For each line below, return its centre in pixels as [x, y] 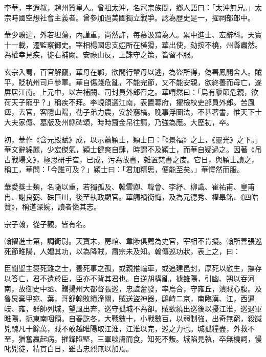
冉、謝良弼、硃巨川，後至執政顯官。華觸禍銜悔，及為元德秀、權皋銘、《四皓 [131, 196]
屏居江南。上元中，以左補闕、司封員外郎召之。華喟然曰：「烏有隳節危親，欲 [131, 92]
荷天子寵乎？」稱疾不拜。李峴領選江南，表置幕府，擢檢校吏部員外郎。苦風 [129, 102]
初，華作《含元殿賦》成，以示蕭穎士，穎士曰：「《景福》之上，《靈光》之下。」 [133, 139]
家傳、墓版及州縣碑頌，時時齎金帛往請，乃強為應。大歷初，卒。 [126, 122]
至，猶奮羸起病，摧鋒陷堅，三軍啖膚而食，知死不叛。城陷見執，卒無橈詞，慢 [133, 338]
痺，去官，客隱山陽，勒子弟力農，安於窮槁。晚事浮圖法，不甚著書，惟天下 [129, 112]
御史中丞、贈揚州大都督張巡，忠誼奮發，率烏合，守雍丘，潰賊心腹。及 [143, 288]
